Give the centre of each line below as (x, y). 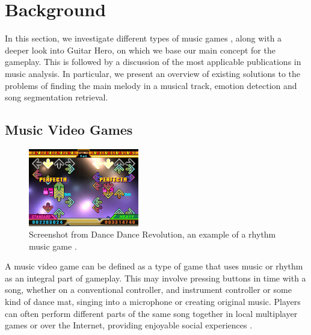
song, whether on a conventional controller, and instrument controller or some (148, 290)
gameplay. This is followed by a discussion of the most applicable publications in (153, 62)
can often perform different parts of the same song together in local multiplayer (151, 313)
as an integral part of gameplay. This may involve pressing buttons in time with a (155, 278)
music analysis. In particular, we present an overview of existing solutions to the (153, 73)
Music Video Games (69, 130)
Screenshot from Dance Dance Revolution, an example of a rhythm (152, 234)
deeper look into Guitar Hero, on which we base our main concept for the (140, 50)
